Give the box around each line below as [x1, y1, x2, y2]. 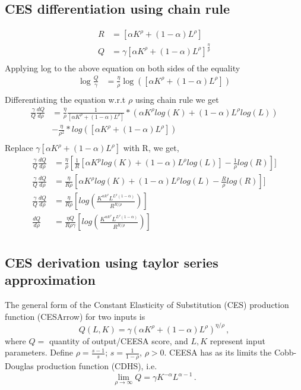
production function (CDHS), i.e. [36, 360, 157, 372]
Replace [5, 141, 33, 154]
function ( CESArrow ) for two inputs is [5, 310, 145, 322]
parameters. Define [5, 346, 74, 358]
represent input [210, 334, 265, 347]
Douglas [5, 360, 34, 372]
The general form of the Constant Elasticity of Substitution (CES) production [5, 298, 289, 311]
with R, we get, [123, 141, 179, 154]
